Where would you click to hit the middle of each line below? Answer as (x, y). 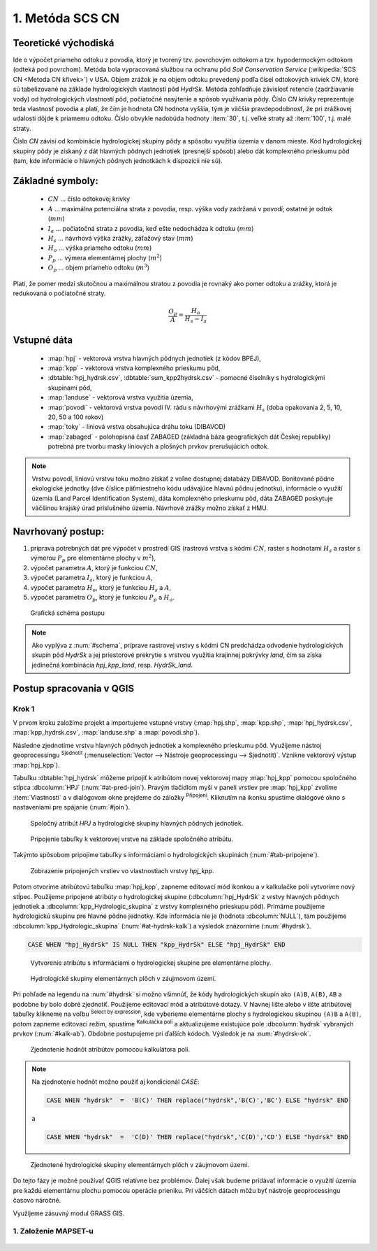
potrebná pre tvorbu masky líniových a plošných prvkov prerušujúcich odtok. (158, 446)
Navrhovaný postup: (59, 531)
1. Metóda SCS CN (66, 18)
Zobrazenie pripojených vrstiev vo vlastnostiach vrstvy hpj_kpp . (122, 870)
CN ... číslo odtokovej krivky (89, 199)
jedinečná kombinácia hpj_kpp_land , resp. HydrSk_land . (112, 665)
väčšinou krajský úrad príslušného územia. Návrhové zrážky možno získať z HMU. (150, 508)
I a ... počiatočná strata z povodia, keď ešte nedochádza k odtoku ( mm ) (151, 229)
